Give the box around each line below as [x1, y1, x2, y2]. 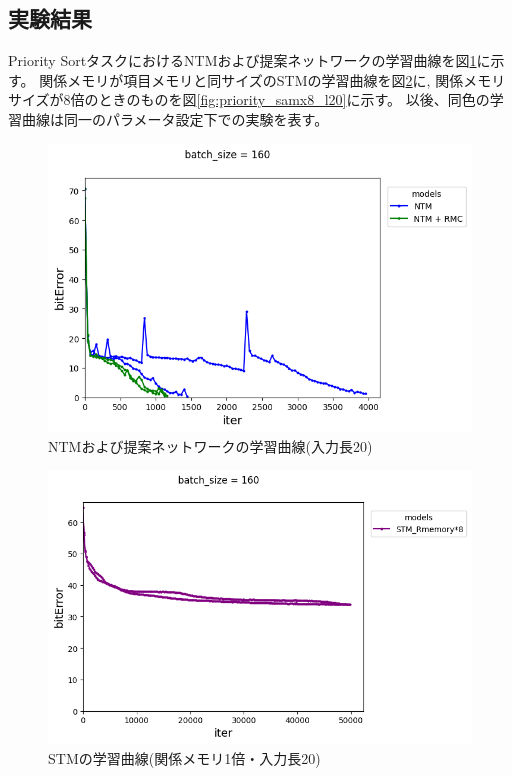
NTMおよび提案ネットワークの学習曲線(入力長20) [48, 435, 373, 456]
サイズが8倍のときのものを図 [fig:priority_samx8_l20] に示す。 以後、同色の [8, 89, 490, 110]
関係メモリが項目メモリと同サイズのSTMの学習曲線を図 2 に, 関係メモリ [39, 69, 506, 90]
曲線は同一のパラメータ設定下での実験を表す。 [21, 108, 329, 129]
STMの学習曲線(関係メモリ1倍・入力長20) [48, 747, 321, 768]
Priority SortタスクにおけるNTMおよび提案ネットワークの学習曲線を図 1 [8, 50, 477, 71]
